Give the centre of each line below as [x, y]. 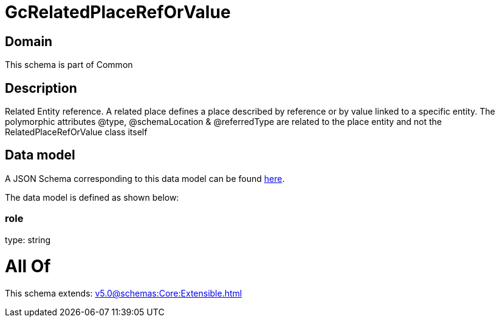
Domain [29, 41]
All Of [28, 267]
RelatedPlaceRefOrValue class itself [76, 132]
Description [41, 88]
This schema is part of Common [69, 65]
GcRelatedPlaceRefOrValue [118, 12]
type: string [28, 240]
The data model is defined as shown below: [92, 197]
